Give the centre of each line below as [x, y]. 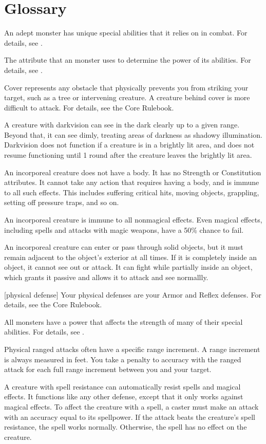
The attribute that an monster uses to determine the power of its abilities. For [128, 60]
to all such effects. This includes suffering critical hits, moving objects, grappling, [132, 192]
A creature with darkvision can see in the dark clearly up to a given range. [122, 125]
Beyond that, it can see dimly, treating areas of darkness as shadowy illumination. [133, 134]
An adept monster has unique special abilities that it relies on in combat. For [126, 33]
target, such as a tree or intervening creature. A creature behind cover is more [127, 97]
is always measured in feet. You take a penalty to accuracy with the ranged [123, 359]
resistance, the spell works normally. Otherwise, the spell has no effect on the [126, 427]
